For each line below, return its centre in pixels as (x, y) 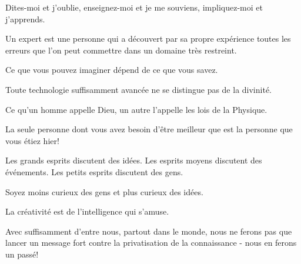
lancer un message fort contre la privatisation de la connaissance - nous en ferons (151, 243)
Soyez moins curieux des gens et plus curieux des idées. (104, 191)
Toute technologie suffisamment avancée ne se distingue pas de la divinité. (138, 89)
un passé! (22, 254)
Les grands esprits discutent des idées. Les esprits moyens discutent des (134, 160)
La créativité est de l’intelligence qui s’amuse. (87, 211)
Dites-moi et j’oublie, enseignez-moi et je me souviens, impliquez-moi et (134, 7)
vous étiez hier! (32, 140)
